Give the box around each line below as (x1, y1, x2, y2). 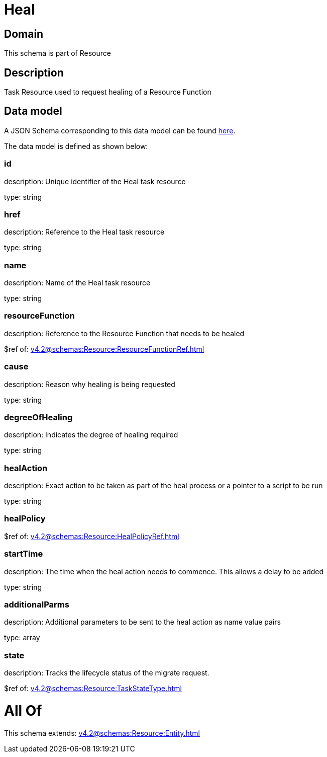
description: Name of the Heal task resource (4, 278, 151, 287)
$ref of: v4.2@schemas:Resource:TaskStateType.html (4, 684, 182, 693)
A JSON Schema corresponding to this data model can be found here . (4, 126, 236, 135)
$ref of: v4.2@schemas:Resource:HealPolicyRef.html (4, 532, 179, 541)
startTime (4, 549, 43, 559)
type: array (4, 633, 40, 642)
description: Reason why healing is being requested (4, 380, 175, 389)
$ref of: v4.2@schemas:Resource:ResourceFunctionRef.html (4, 344, 204, 353)
